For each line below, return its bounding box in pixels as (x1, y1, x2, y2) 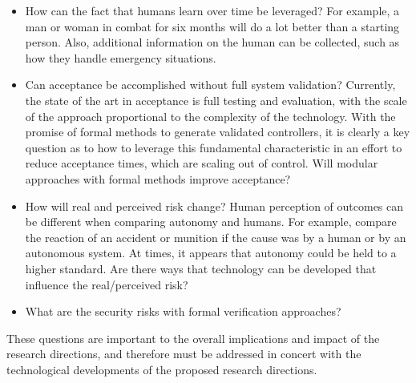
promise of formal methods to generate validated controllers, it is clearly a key (25, 123, 410, 140)
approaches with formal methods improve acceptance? (25, 170, 291, 187)
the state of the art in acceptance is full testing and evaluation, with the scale (25, 91, 407, 108)
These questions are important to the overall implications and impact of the (6, 329, 380, 346)
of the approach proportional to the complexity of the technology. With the (25, 107, 396, 124)
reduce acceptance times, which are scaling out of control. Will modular (25, 155, 378, 171)
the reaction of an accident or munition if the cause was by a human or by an (25, 228, 406, 245)
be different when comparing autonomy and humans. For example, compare (25, 213, 397, 230)
